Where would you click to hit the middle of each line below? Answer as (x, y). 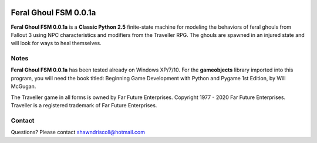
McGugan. (23, 86)
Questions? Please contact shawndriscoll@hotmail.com (78, 132)
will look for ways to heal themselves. (56, 43)
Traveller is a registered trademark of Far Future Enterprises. (84, 105)
